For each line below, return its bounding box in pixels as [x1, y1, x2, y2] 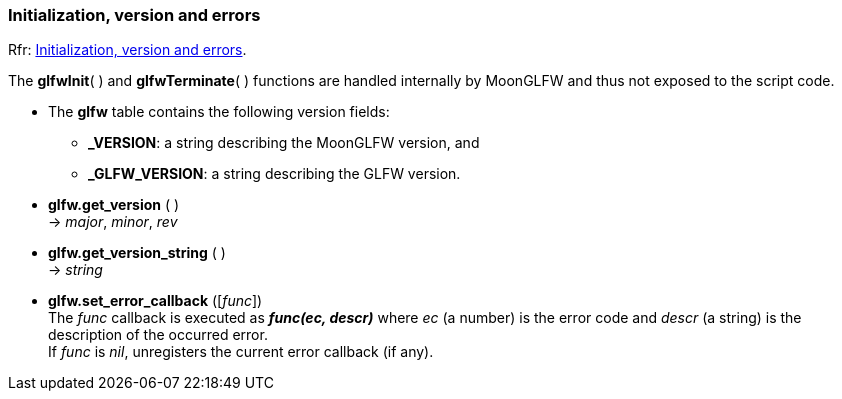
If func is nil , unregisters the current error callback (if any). [48, 343, 434, 361]
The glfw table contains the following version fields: [48, 103, 390, 121]
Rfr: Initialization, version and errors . [8, 41, 247, 59]
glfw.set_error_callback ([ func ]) [48, 292, 263, 310]
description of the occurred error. [48, 326, 268, 344]
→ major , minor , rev [48, 213, 178, 231]
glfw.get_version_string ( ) [48, 244, 226, 262]
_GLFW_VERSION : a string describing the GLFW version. [88, 165, 461, 183]
